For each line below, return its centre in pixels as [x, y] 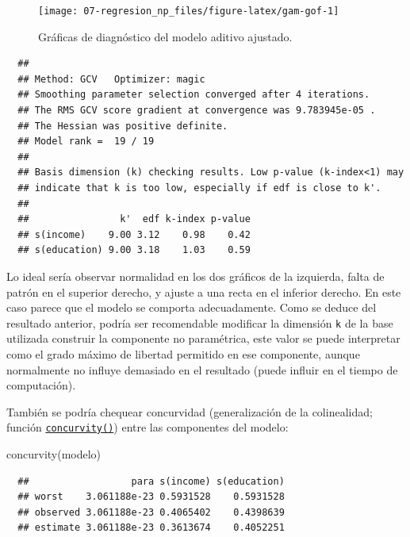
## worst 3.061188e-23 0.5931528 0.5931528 [151, 497]
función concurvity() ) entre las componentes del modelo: [148, 427]
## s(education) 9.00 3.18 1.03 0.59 [134, 250]
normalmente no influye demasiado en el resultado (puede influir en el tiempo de [202, 369]
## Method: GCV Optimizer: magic [111, 79]
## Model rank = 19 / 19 [86, 142]
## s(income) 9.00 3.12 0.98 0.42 [134, 234]
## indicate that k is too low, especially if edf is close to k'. [199, 188]
